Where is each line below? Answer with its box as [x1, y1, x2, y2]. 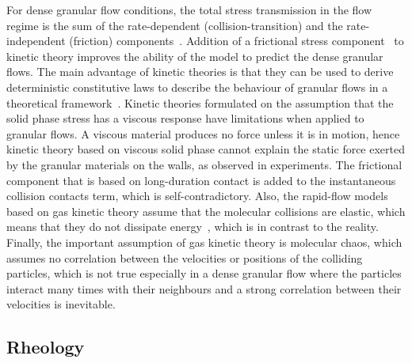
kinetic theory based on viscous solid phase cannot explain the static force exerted [6, 141, 406, 157]
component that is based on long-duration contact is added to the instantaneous [6, 172, 396, 188]
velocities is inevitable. [6, 296, 116, 312]
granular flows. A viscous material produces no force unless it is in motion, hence [6, 125, 400, 142]
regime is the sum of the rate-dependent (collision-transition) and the [6, 17, 343, 33]
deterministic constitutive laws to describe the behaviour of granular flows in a [6, 78, 388, 95]
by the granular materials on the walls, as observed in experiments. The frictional [6, 156, 402, 172]
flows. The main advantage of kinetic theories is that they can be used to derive [6, 63, 394, 80]
